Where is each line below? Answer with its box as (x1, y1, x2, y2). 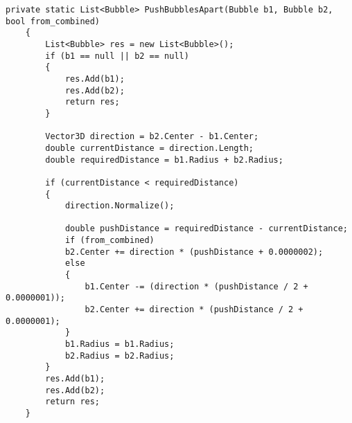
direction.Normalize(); (64, 201, 175, 211)
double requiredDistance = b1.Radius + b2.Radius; (45, 154, 283, 165)
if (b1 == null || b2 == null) (45, 51, 189, 61)
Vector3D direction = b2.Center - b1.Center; (45, 132, 259, 142)
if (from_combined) (64, 235, 155, 246)
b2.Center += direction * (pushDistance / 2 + (85, 305, 303, 315)
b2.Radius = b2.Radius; (64, 350, 175, 361)
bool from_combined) (6, 16, 100, 26)
